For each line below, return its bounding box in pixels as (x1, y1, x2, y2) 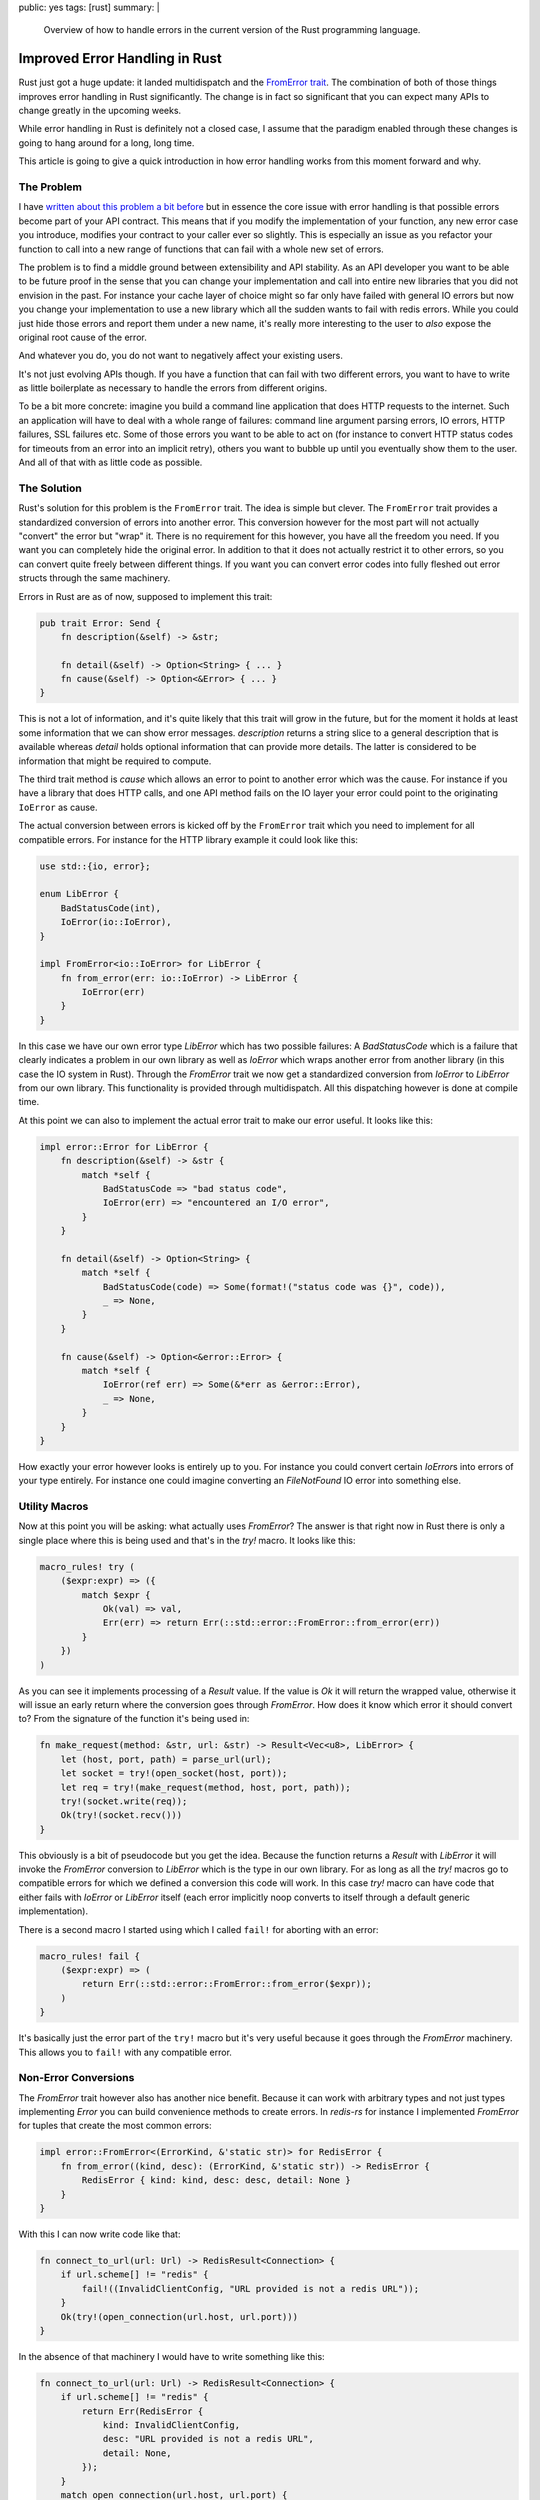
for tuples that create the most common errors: (18, 2120, 212, 2132)
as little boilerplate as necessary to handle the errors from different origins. (18, 382, 328, 394)
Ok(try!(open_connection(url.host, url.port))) (60, 2311, 299, 2322)
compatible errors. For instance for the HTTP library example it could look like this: (18, 833, 359, 845)
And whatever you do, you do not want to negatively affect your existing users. (18, 350, 344, 362)
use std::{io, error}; (39, 860, 151, 872)
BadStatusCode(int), (60, 902, 162, 914)
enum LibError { (39, 888, 120, 900)
